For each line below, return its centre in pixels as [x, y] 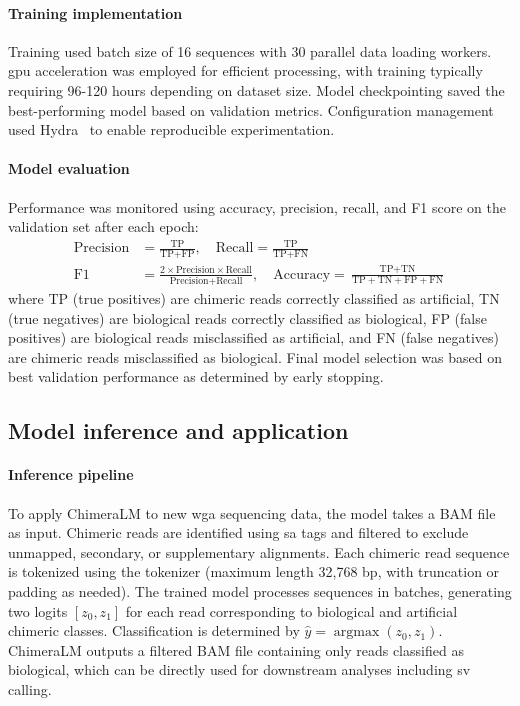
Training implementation [95, 12]
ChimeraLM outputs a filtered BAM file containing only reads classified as [236, 649]
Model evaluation [69, 168]
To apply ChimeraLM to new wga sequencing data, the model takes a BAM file [252, 512]
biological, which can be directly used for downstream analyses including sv [239, 669]
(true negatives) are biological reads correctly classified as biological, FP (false [247, 317]
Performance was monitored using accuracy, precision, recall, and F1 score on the [257, 206]
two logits [38, 610]
